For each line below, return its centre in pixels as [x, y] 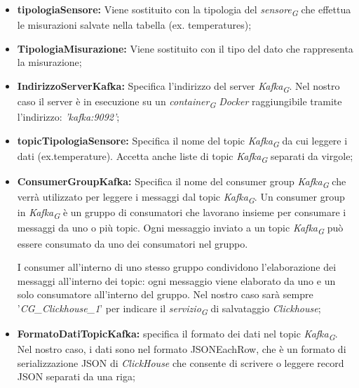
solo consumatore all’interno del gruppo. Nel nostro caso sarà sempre [165, 294]
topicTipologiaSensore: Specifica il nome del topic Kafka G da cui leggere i [182, 141]
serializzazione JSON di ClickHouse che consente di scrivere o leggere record [181, 362]
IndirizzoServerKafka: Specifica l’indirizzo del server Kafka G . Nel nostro [178, 86]
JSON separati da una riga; [76, 376]
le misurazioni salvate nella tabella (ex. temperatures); [134, 25]
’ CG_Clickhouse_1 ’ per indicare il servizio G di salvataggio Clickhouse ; [169, 309]
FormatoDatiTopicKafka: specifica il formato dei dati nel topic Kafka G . [177, 334]
